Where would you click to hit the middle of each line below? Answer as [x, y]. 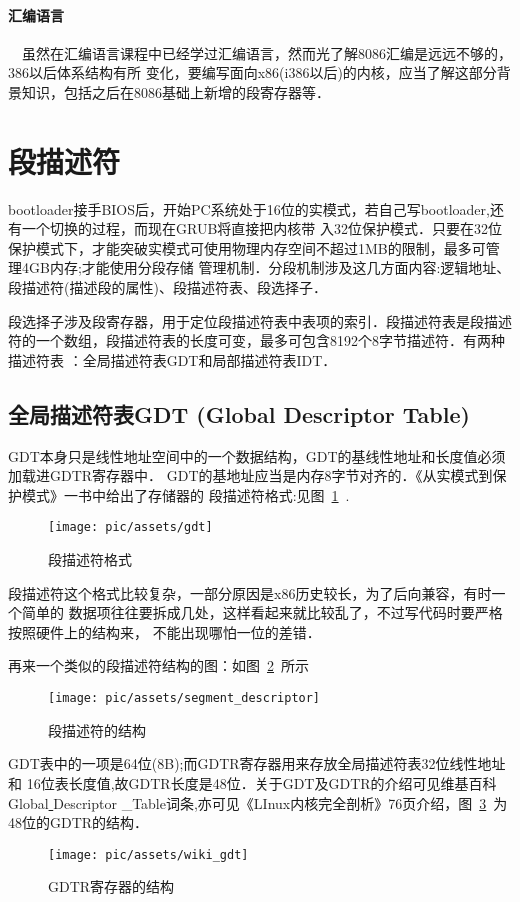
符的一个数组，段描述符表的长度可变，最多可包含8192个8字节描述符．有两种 [256, 340]
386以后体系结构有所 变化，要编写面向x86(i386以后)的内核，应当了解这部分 [252, 72]
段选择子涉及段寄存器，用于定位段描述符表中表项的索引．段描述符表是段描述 [260, 320]
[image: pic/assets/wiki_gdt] [148, 854]
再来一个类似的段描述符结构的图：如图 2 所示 [158, 665]
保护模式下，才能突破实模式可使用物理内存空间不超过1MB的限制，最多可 [247, 247]
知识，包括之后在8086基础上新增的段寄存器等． [175, 91]
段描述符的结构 [97, 729]
